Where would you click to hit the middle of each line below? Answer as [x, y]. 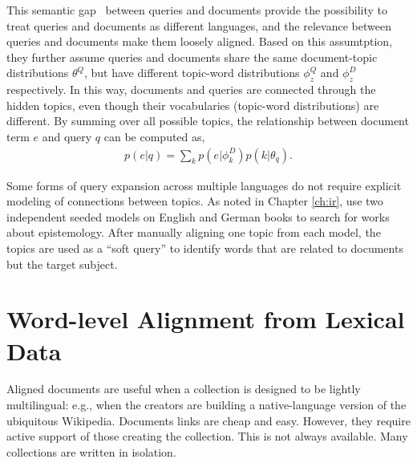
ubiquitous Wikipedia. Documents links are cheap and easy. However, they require [208, 420]
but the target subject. [62, 264]
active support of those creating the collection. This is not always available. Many [207, 436]
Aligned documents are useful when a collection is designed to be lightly [184, 389]
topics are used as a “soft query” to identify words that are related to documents [205, 248]
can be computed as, [154, 136]
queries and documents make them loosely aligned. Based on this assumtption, [200, 41]
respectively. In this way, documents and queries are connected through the [191, 89]
